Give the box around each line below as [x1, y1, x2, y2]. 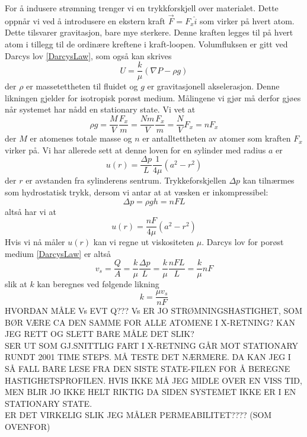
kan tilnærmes [242, 174, 295, 187]
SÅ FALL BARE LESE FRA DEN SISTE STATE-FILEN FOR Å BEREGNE [5, 362, 290, 375]
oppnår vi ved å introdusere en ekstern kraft [5, 14, 166, 27]
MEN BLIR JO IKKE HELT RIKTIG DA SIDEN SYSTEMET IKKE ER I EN [5, 385, 296, 398]
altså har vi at [5, 205, 56, 217]
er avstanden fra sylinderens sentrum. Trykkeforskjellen [25, 174, 226, 187]
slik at [5, 278, 27, 290]
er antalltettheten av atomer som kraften [142, 132, 291, 144]
